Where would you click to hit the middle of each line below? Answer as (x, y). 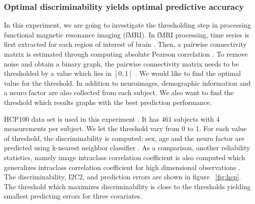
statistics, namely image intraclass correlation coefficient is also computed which (125, 157)
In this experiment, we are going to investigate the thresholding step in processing (127, 25)
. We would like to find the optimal (188, 73)
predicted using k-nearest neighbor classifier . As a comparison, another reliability (127, 148)
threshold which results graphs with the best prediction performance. (108, 102)
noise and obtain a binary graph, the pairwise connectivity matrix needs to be (121, 63)
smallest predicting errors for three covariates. (73, 196)
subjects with (194, 119)
